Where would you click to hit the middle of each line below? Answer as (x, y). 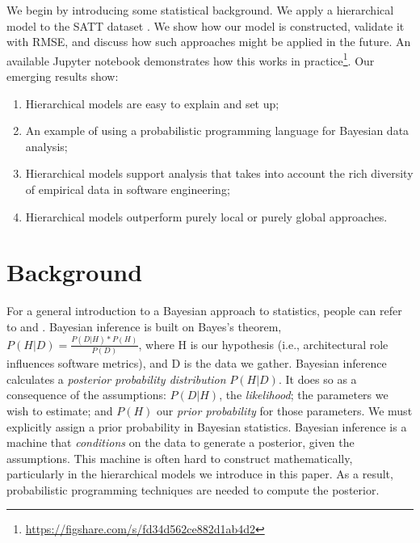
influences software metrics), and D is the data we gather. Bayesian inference (197, 363)
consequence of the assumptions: (86, 395)
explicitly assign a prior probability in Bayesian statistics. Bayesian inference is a (207, 426)
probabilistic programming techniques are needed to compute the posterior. (193, 489)
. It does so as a (317, 379)
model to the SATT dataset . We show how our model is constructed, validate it (206, 25)
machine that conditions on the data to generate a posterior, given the (181, 442)
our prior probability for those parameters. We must (285, 410)
